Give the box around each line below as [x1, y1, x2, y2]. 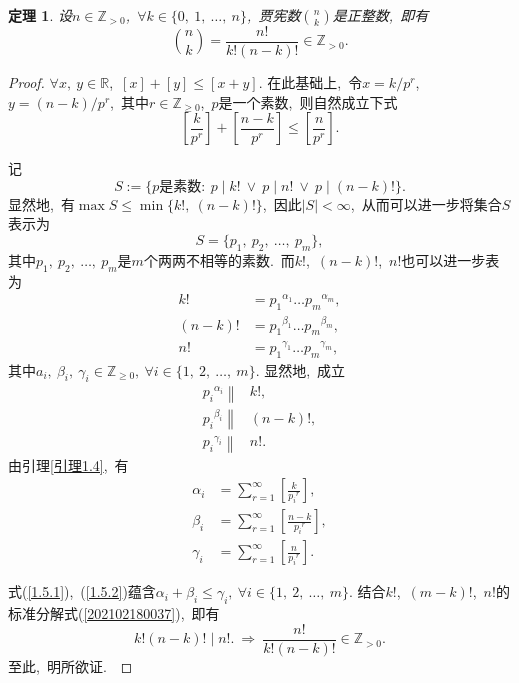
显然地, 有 [8, 193, 75, 214]
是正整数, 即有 [332, 5, 429, 25]
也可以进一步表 [401, 249, 500, 270]
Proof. [8, 72, 45, 93]
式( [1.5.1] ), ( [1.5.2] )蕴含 [8, 581, 156, 602]
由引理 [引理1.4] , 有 [8, 454, 129, 475]
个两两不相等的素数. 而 [143, 249, 295, 270]
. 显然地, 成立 [255, 359, 346, 380]
